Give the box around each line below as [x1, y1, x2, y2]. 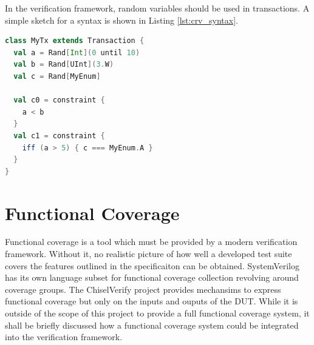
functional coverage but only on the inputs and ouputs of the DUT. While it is [5, 295, 298, 307]
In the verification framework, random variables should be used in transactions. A [5, 2, 310, 14]
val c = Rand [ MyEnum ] [13, 72, 101, 81]
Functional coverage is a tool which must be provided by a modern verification [5, 235, 298, 248]
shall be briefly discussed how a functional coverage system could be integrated [5, 318, 299, 331]
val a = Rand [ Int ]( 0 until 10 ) [13, 48, 140, 57]
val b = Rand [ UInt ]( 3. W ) [13, 60, 114, 69]
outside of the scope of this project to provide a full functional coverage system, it [5, 307, 310, 319]
